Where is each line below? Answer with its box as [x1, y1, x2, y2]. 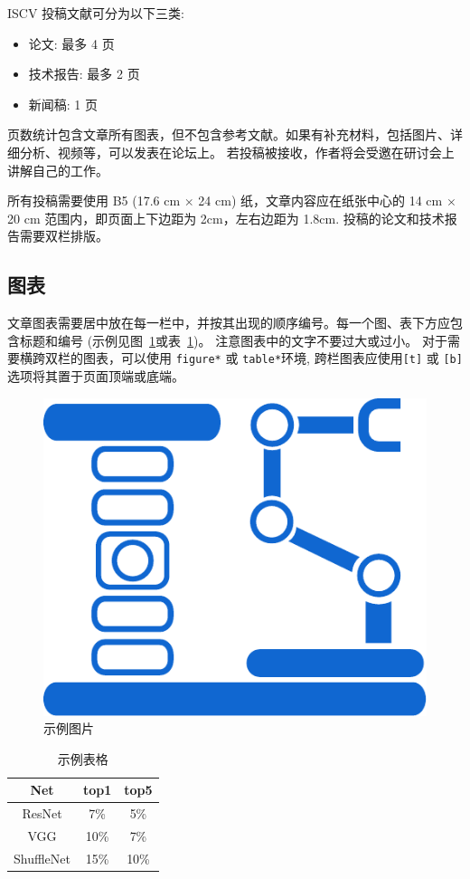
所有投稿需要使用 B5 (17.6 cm [7, 191, 181, 210]
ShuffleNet [14, 848, 70, 867]
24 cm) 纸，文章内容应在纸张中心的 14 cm [198, 191, 443, 210]
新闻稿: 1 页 [28, 94, 99, 113]
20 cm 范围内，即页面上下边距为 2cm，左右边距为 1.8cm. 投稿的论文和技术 [7, 208, 445, 227]
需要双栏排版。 [19, 226, 108, 245]
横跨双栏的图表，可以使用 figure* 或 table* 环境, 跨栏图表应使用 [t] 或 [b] [19, 349, 463, 368]
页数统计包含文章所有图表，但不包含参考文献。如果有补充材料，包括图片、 [7, 125, 450, 144]
